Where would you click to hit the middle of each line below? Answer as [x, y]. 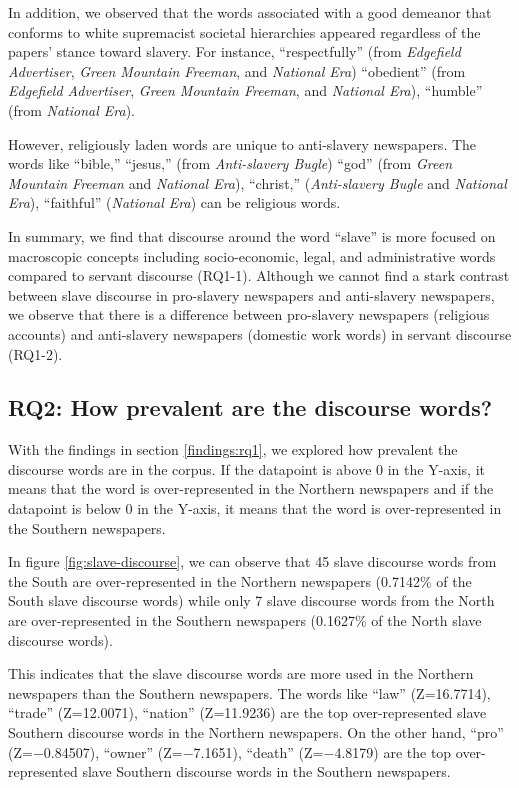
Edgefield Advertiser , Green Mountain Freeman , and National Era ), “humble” [245, 90]
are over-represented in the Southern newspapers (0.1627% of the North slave [245, 620]
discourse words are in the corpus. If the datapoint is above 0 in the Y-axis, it [246, 468]
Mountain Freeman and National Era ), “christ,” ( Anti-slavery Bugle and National [257, 182]
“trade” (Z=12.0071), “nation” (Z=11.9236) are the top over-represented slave [247, 712]
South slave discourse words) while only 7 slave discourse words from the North [251, 600]
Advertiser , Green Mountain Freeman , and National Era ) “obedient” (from [237, 70]
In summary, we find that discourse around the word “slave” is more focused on [252, 235]
